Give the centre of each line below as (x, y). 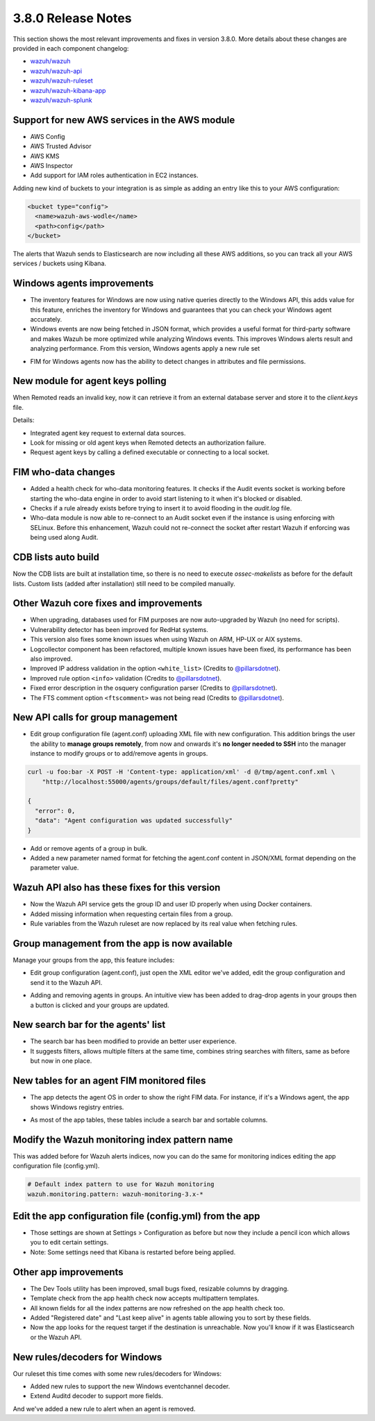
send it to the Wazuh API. (66, 982)
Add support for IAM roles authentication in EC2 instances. (114, 175)
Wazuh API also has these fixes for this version (117, 888)
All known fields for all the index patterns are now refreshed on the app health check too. (157, 1308)
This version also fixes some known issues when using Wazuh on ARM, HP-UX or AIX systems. (166, 640)
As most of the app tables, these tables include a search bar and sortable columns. (149, 1120)
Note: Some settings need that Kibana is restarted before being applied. (133, 1252)
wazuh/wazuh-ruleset (61, 81)
